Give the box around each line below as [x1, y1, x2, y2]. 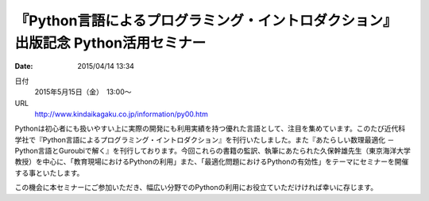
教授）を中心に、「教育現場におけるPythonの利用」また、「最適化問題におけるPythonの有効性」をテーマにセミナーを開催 [14, 157, 409, 166]
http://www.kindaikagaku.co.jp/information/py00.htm [34, 109, 208, 119]
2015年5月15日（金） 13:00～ [34, 87, 132, 97]
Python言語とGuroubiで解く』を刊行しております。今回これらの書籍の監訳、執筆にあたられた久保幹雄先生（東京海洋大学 [14, 146, 411, 156]
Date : [14, 62, 33, 71]
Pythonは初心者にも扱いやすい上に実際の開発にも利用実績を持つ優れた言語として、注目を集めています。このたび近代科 [14, 123, 406, 134]
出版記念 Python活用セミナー [14, 34, 207, 51]
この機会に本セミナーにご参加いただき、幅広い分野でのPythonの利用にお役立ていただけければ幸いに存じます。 [14, 183, 377, 192]
